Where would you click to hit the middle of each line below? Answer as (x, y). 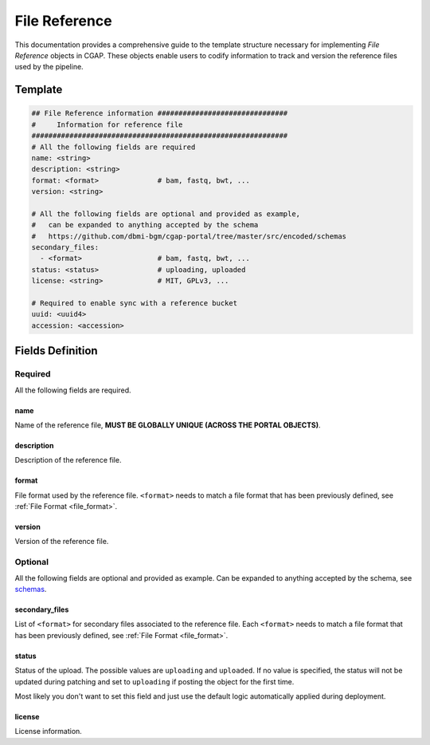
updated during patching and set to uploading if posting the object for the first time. (154, 681)
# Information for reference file (107, 124)
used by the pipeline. (49, 67)
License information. (49, 731)
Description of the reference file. (68, 460)
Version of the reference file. (62, 542)
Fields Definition (57, 351)
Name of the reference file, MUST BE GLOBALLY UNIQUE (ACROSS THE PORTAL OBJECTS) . (168, 425)
